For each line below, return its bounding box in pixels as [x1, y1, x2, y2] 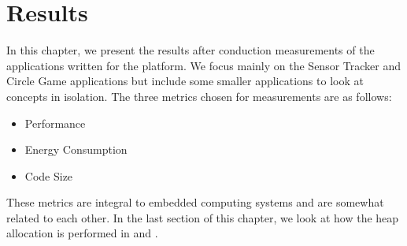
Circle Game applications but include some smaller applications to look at [6, 73, 364, 89]
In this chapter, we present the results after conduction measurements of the [6, 42, 375, 58]
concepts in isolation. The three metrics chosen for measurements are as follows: [6, 88, 392, 104]
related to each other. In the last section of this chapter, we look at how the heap [6, 209, 399, 225]
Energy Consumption [24, 141, 128, 158]
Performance [24, 114, 86, 131]
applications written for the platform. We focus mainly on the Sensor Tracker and [6, 57, 401, 73]
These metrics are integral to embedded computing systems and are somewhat [6, 194, 384, 211]
